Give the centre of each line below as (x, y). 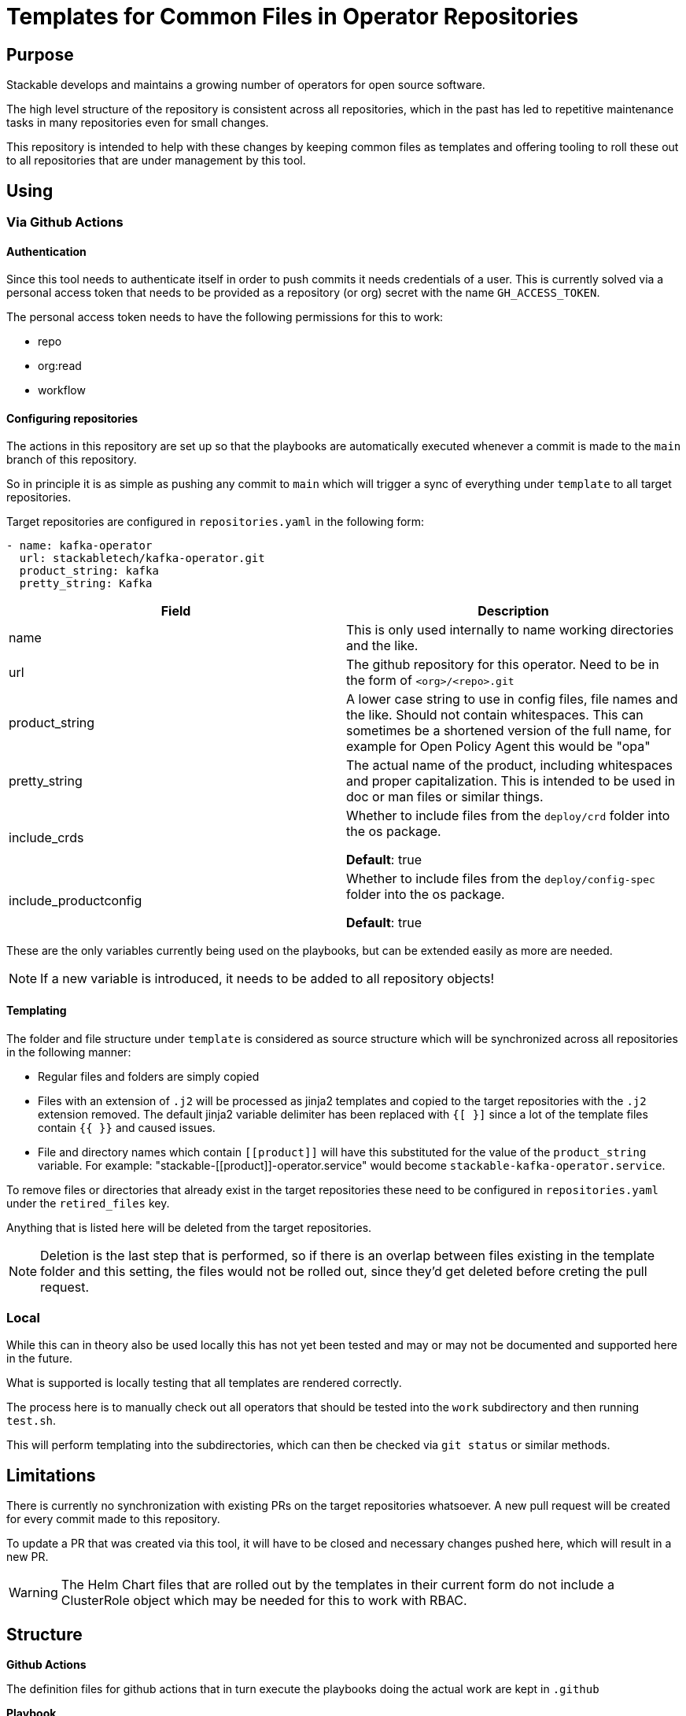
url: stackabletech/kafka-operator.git (142, 558)
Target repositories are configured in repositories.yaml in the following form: (216, 522)
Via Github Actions (65, 222)
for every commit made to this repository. (113, 1519)
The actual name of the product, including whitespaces (509, 766)
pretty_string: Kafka (86, 584)
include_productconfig (76, 901)
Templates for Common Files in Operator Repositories (293, 17)
